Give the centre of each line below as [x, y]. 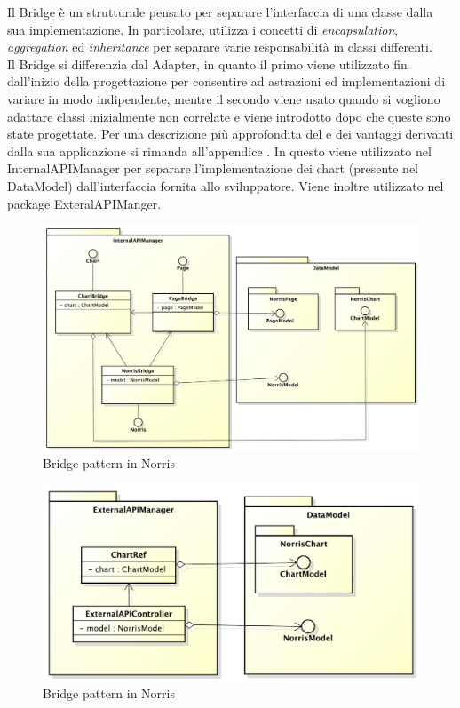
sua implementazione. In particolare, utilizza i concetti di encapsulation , [203, 29]
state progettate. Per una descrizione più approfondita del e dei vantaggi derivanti [230, 134]
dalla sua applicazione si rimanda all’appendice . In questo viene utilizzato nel [219, 151]
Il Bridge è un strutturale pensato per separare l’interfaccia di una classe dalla [220, 12]
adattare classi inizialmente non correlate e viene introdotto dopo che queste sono [229, 116]
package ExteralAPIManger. [84, 203]
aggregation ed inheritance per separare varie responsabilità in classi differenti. [220, 47]
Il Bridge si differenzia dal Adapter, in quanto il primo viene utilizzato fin [207, 64]
